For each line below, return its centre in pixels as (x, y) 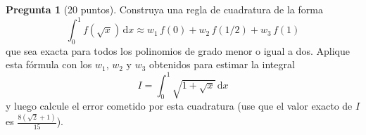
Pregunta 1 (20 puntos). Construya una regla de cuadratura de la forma (164, 9)
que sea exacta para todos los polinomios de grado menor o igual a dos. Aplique (178, 50)
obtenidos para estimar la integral (222, 64)
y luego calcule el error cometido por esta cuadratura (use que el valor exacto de (179, 106)
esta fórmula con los (49, 64)
